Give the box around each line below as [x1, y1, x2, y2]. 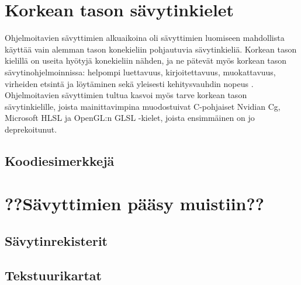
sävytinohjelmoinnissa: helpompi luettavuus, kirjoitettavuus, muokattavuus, [5, 65, 276, 78]
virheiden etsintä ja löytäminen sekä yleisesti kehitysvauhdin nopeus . [5, 77, 254, 89]
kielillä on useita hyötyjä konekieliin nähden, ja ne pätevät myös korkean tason [5, 54, 287, 67]
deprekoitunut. [5, 123, 57, 135]
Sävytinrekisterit [5, 232, 108, 250]
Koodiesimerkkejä [5, 151, 115, 169]
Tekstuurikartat [5, 266, 102, 284]
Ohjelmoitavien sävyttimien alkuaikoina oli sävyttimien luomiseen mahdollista [5, 32, 285, 44]
